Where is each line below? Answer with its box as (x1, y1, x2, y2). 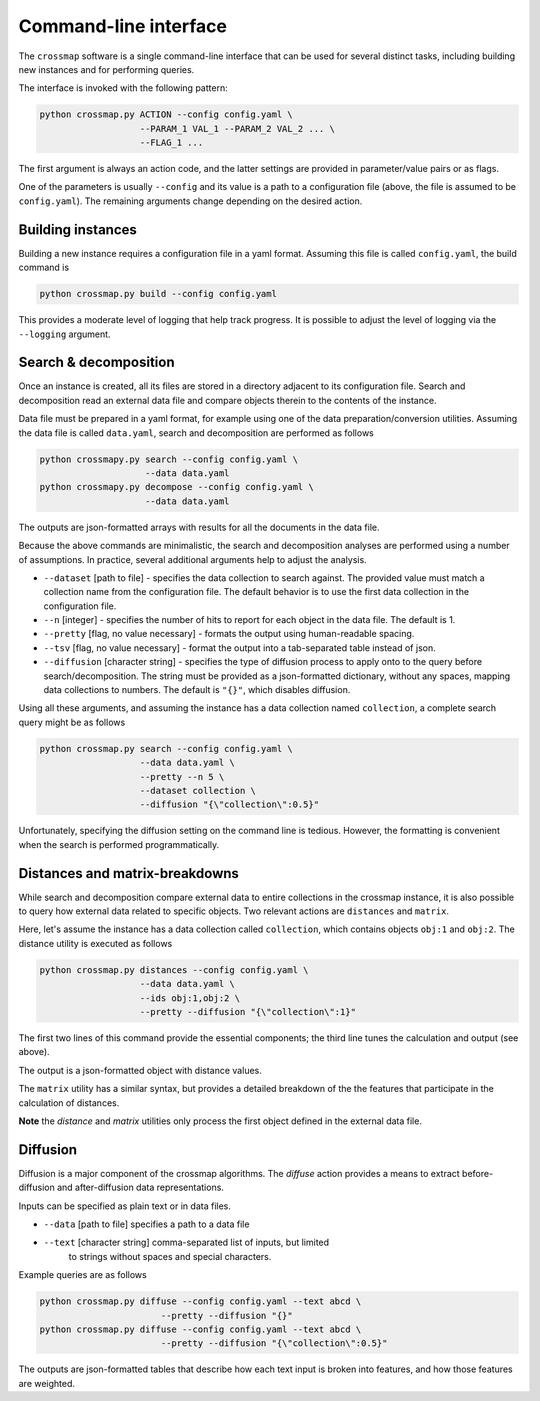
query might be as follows (18, 716, 126, 728)
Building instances (18, 221, 137, 238)
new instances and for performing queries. (18, 63, 195, 75)
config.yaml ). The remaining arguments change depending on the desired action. (18, 195, 363, 207)
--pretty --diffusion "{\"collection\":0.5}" (160, 1338, 388, 1349)
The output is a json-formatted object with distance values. (18, 1064, 262, 1076)
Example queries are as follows (18, 1269, 147, 1281)
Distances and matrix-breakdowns (18, 865, 240, 882)
